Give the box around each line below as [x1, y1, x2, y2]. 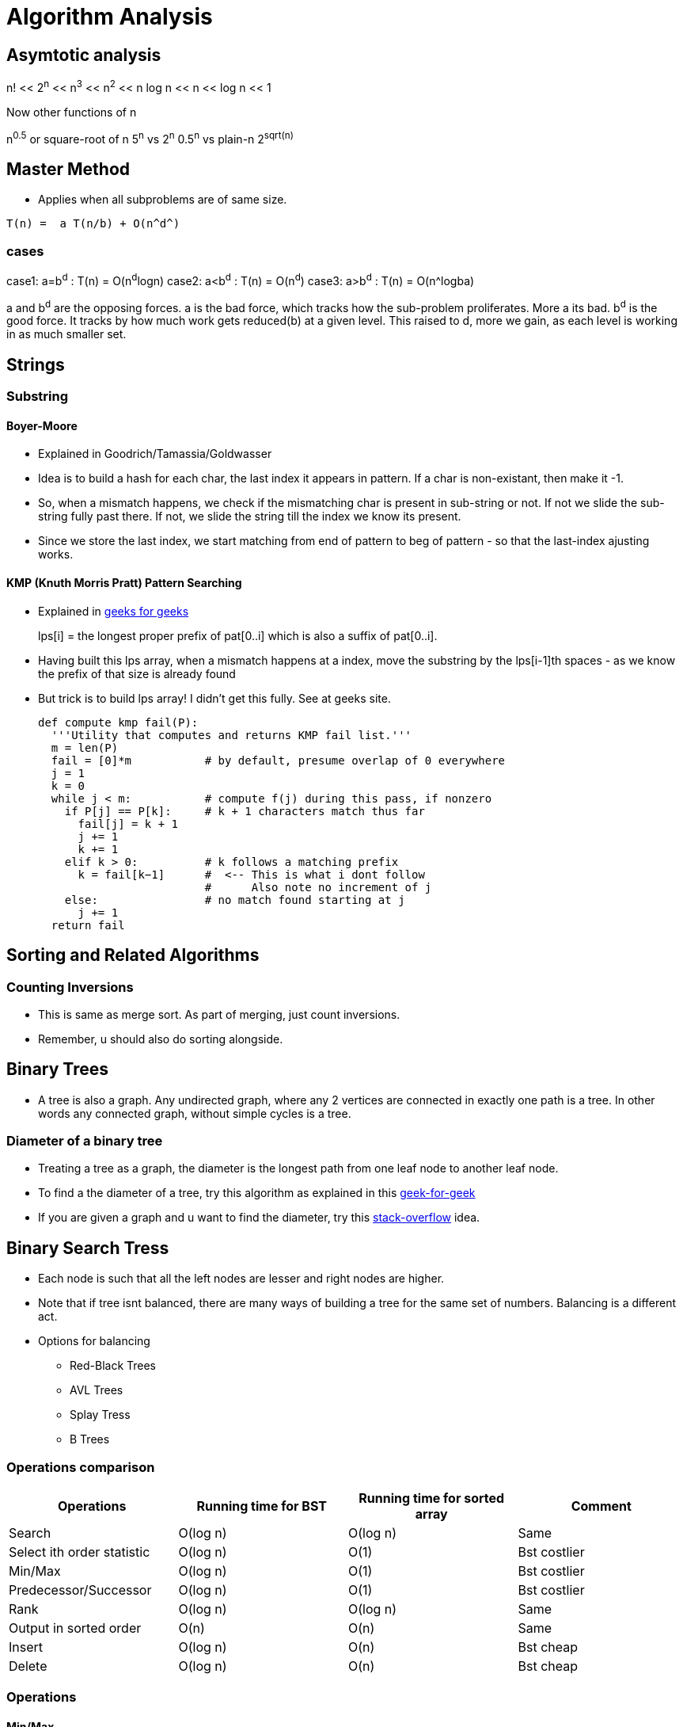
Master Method [6, 158, 131, 179]
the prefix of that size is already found [38, 666, 236, 681]
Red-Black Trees [70, 1359, 157, 1373]
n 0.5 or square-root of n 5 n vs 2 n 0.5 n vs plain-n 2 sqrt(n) [6, 129, 294, 146]
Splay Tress [70, 1408, 131, 1422]
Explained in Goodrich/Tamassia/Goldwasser [38, 447, 272, 461]
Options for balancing [38, 1334, 150, 1348]
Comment [571, 1498, 632, 1515]
